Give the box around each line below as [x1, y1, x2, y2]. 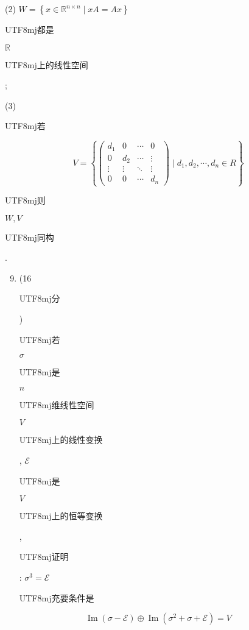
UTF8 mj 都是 [5, 23, 54, 35]
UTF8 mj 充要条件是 [19, 591, 94, 604]
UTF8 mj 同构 [5, 230, 54, 243]
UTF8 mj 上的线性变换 [19, 433, 103, 446]
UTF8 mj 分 [19, 292, 60, 305]
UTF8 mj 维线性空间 [19, 398, 94, 411]
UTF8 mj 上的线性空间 [5, 58, 88, 71]
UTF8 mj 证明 [19, 550, 69, 563]
